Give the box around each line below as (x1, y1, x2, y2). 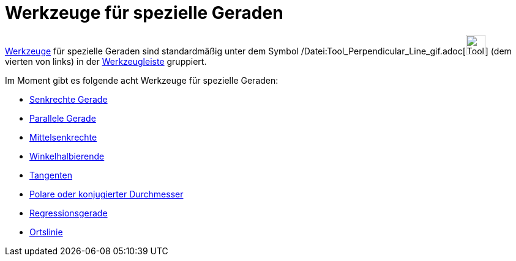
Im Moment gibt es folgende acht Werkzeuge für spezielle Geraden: (5, 75, 279, 86)
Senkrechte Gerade (29, 94, 108, 105)
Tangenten (29, 169, 73, 180)
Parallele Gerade (29, 112, 96, 123)
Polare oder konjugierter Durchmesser (29, 188, 184, 199)
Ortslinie (29, 226, 63, 237)
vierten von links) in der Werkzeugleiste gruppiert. (5, 56, 207, 67)
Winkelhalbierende (29, 150, 105, 161)
